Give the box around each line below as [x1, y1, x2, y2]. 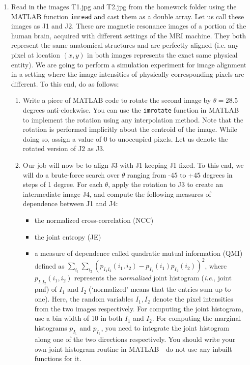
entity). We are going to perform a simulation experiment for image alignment [11, 59, 247, 69]
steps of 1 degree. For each [23, 179, 103, 189]
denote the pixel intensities [152, 294, 233, 304]
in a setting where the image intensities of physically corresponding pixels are [11, 69, 244, 79]
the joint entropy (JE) [34, 231, 101, 242]
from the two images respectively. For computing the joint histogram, [34, 303, 243, 313]
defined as [34, 260, 65, 271]
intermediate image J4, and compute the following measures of [23, 188, 211, 199]
